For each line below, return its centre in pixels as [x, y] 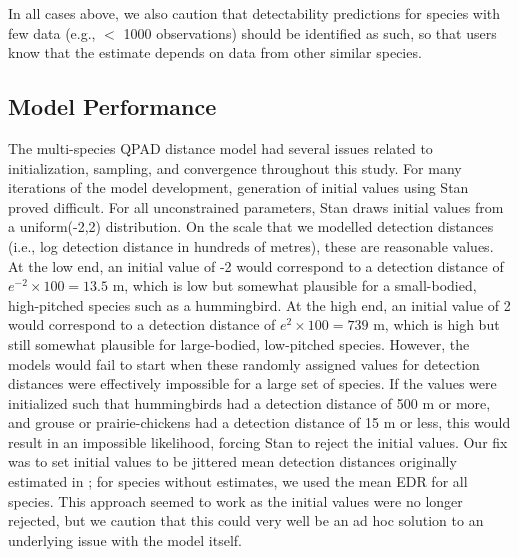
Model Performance [112, 106]
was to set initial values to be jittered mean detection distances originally [232, 461]
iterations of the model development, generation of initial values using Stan [238, 187]
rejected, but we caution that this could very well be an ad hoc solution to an [246, 520]
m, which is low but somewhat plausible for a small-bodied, [294, 285]
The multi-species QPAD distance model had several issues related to [220, 147]
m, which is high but [436, 324]
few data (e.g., [52, 32]
